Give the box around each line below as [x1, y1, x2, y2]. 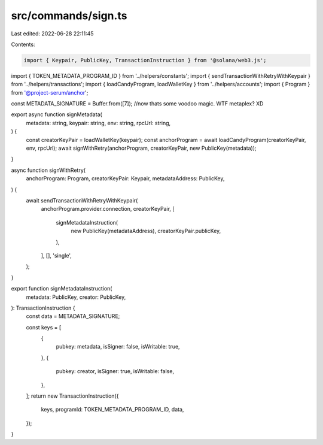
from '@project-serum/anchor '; [11, 89, 89, 96]
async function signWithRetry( [11, 167, 86, 174]
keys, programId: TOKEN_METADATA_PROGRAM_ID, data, [41, 406, 184, 413]
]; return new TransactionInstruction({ [26, 392, 119, 399]
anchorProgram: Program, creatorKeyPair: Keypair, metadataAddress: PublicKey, [26, 175, 225, 182]
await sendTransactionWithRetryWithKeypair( [26, 196, 138, 204]
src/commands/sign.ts [11, 9, 127, 22]
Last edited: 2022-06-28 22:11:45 [11, 30, 94, 37]
